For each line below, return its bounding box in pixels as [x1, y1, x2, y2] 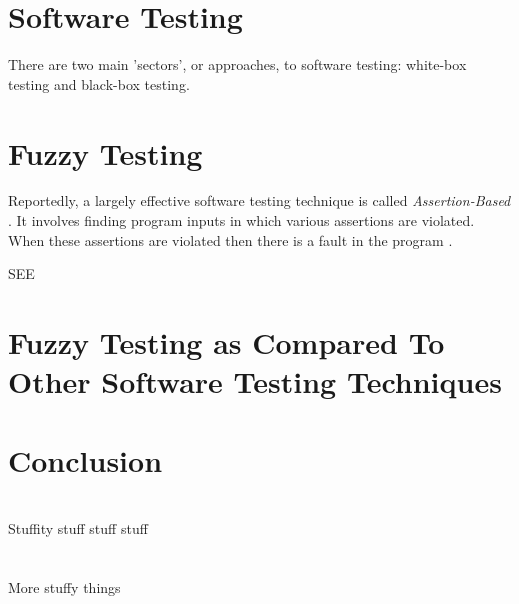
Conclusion [8, 439, 163, 480]
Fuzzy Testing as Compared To [8, 322, 445, 362]
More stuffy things [8, 576, 121, 597]
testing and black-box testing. [8, 73, 190, 94]
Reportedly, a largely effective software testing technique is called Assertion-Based [8, 190, 511, 211]
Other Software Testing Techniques [8, 361, 502, 402]
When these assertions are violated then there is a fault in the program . [8, 229, 453, 250]
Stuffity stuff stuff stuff [8, 517, 148, 538]
